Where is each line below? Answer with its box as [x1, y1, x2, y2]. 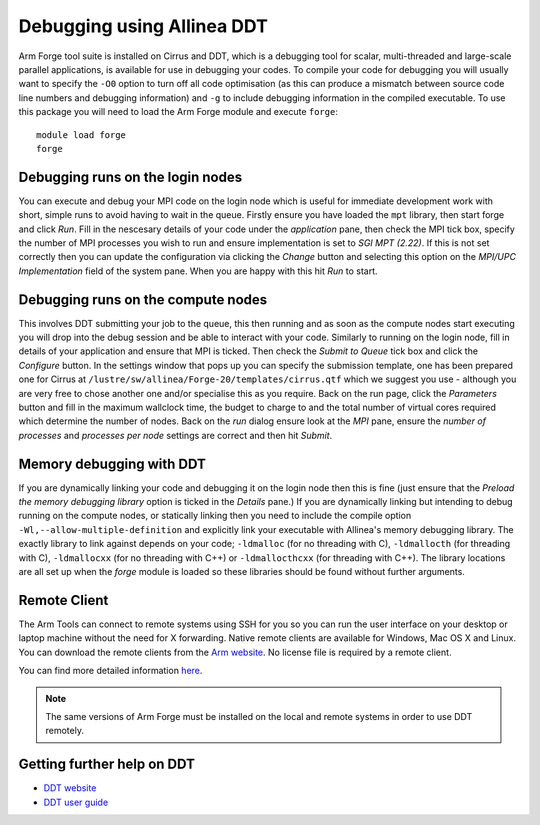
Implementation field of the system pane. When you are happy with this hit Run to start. [18, 265, 379, 277]
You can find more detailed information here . [18, 665, 203, 677]
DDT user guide [43, 796, 109, 808]
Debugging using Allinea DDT [18, 15, 269, 37]
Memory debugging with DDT [18, 455, 207, 472]
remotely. [45, 725, 85, 737]
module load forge [36, 129, 127, 140]
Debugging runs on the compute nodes [18, 291, 268, 308]
